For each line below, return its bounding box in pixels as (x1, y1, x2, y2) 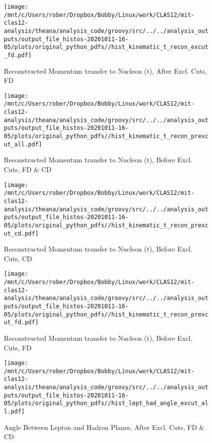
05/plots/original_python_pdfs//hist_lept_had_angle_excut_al (4, 400, 209, 407)
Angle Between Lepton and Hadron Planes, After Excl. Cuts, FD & (4, 422, 205, 432)
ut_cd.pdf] (4, 230, 39, 237)
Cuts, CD (4, 253, 32, 263)
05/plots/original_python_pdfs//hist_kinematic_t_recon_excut (4, 44, 209, 51)
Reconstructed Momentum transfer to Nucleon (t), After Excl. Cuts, (4, 65, 207, 76)
